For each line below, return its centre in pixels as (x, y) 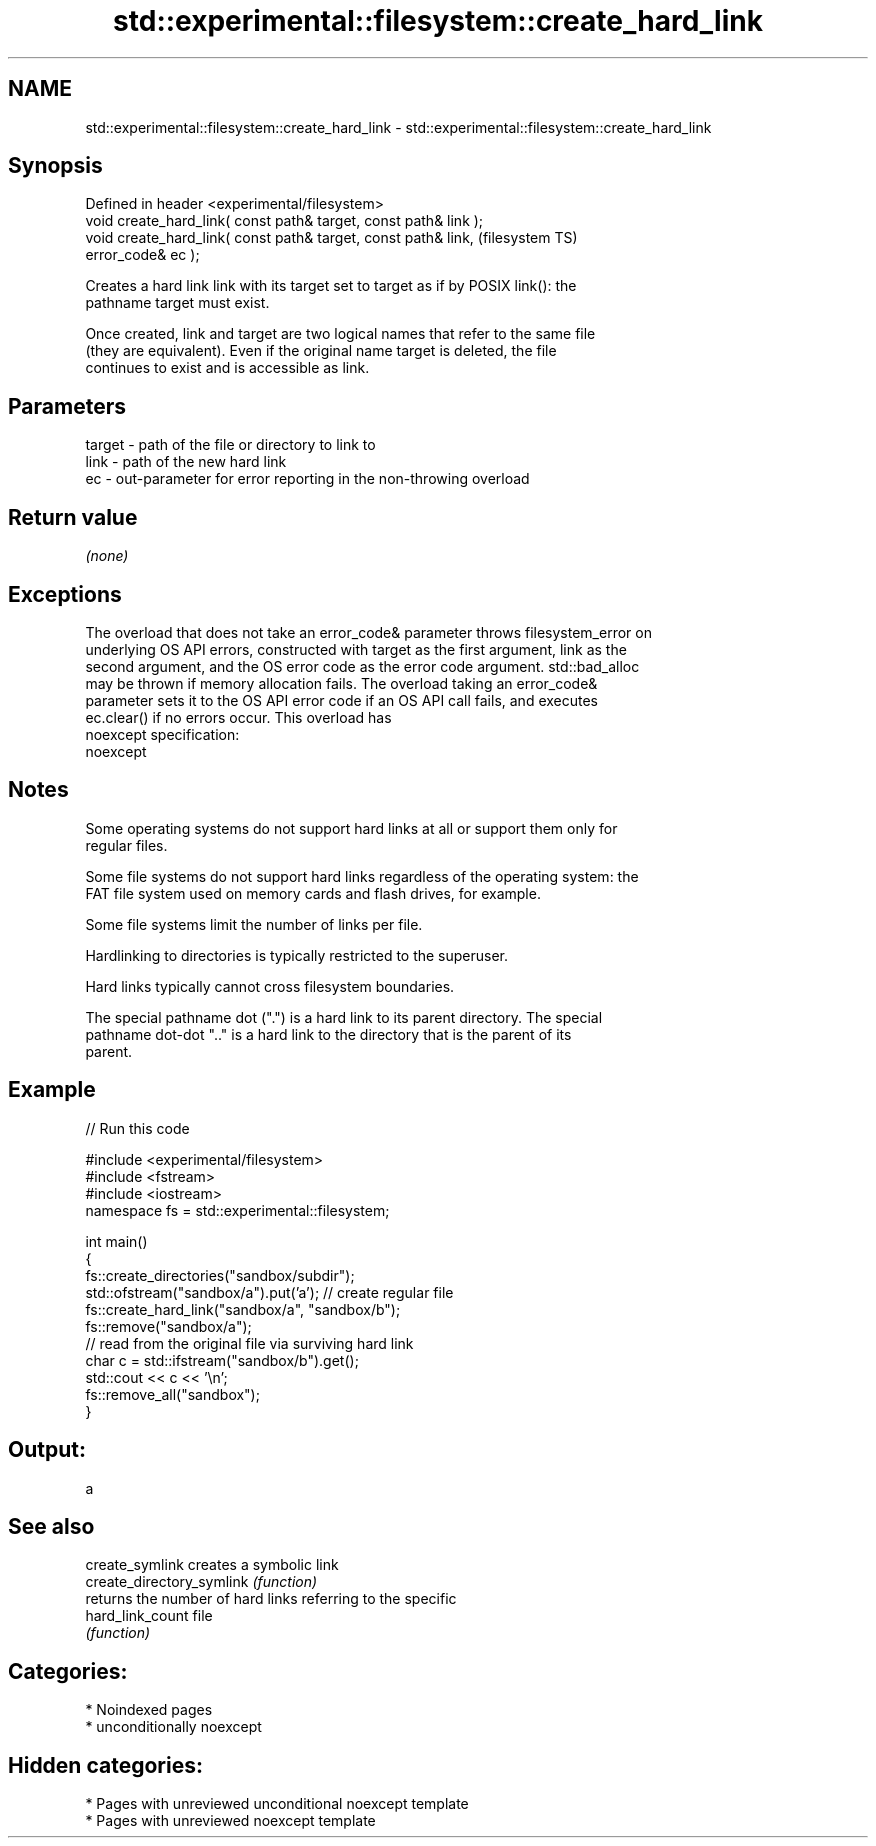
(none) (107, 556)
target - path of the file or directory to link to (230, 445)
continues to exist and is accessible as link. (227, 368)
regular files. (126, 845)
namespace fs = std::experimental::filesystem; (237, 1210)
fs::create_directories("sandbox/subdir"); (220, 1275)
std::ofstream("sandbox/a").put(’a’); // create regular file (269, 1292)
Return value (73, 517)
